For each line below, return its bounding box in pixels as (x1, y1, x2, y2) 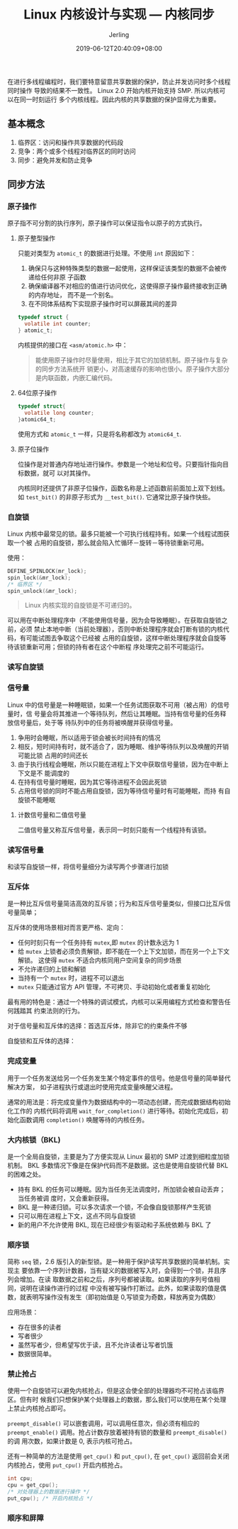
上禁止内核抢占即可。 (7, 1404, 69, 1413)
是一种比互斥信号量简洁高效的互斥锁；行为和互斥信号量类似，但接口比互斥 (7, 899, 225, 908)
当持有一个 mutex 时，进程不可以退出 (17, 974, 125, 982)
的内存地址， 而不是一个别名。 (28, 291, 118, 299)
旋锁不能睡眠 (17, 795, 55, 804)
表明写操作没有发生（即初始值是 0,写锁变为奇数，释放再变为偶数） (25, 1293, 220, 1301)
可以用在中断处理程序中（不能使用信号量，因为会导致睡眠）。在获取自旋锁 (7, 616, 222, 625)
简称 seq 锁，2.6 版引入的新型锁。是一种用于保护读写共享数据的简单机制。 (7, 1257, 225, 1266)
